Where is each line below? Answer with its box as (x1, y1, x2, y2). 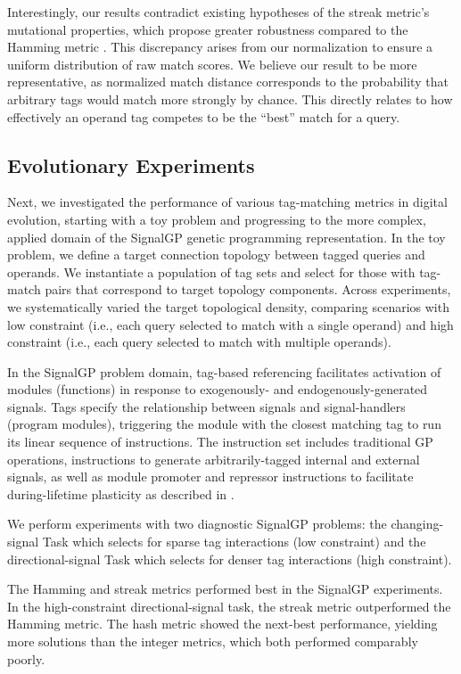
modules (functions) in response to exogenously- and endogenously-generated (7, 380, 428, 399)
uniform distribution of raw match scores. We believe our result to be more (7, 54, 417, 73)
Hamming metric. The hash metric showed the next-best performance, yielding (7, 614, 438, 633)
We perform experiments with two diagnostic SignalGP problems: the (7, 514, 387, 533)
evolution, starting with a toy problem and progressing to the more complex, (7, 210, 426, 228)
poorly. (7, 649, 45, 668)
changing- (391, 514, 444, 533)
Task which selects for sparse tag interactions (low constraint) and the (42, 532, 426, 551)
